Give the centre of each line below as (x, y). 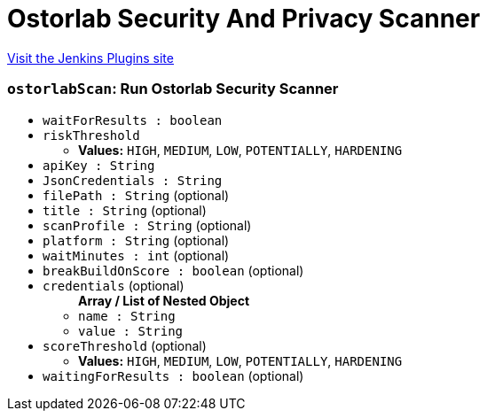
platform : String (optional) (136, 240)
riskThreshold (91, 135)
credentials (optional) (114, 285)
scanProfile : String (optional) (147, 225)
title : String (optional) (125, 210)
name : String (127, 316)
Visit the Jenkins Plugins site (90, 58)
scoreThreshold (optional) (125, 345)
